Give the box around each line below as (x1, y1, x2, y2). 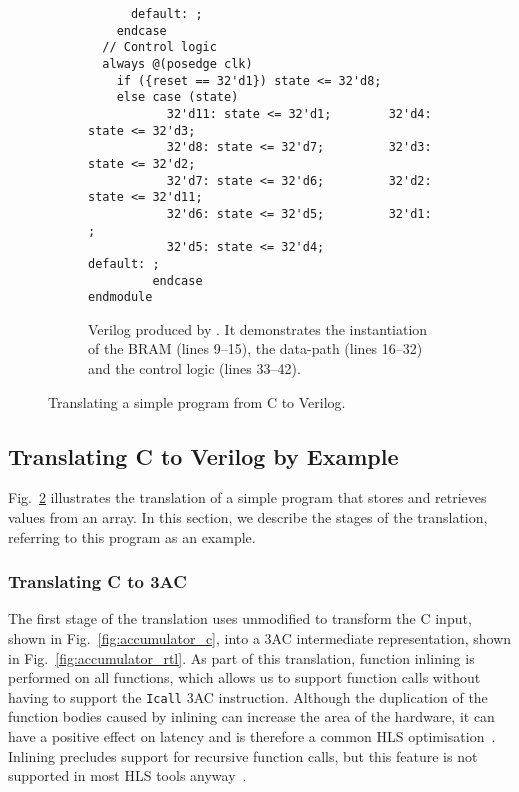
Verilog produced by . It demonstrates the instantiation (88, 318, 428, 339)
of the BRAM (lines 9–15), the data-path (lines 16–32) (88, 338, 423, 359)
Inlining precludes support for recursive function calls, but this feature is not (8, 745, 478, 766)
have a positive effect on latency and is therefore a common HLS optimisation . (8, 726, 496, 747)
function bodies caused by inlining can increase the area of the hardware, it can (8, 706, 495, 727)
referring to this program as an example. (8, 526, 256, 547)
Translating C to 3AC (8, 569, 187, 594)
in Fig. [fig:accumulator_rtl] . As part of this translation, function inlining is (8, 647, 475, 668)
